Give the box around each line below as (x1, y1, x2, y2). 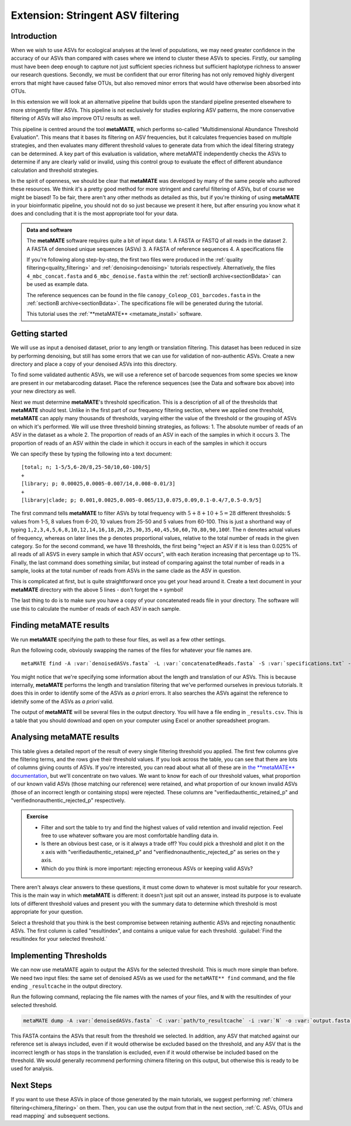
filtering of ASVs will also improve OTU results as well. (11, 115, 142, 122)
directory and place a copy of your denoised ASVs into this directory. (11, 360, 177, 368)
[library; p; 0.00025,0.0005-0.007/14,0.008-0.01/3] (21, 481, 175, 487)
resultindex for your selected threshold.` (11, 936, 108, 943)
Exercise (26, 813, 49, 820)
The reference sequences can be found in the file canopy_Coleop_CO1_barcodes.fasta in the (26, 291, 261, 298)
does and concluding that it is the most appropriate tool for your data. (11, 210, 178, 217)
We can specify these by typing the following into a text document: (11, 450, 173, 457)
